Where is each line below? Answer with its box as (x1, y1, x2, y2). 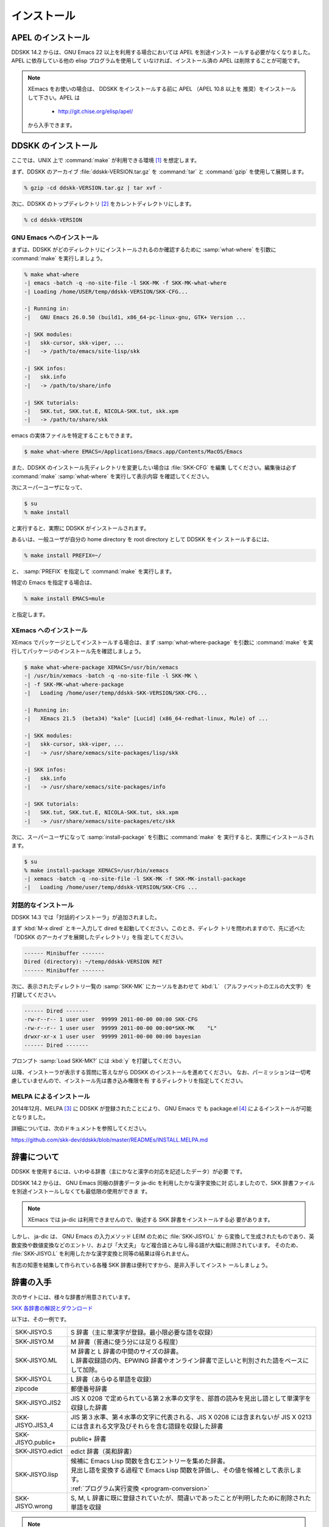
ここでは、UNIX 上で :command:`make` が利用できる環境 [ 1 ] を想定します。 (11, 156, 200, 164)
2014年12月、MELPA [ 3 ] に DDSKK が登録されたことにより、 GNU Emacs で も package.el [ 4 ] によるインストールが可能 (11, 1105, 312, 1112)
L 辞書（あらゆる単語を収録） (70, 1375, 155, 1383)
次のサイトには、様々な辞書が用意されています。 (11, 1293, 134, 1300)
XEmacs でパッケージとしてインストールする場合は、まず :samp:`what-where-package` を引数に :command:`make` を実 (11, 639, 314, 646)
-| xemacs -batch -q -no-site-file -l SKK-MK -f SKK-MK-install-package (24, 875, 246, 882)
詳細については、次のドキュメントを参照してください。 (11, 1124, 150, 1132)
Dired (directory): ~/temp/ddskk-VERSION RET (24, 958, 163, 965)
